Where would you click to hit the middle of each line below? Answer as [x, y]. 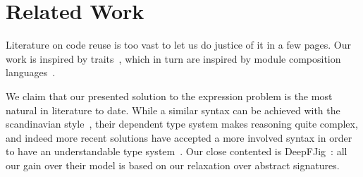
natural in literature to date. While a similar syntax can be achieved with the [173, 110]
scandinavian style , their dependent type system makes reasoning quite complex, [182, 124]
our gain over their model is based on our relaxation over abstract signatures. [173, 165]
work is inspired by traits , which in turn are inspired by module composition [173, 58]
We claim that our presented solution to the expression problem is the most [169, 96]
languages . [31, 72]
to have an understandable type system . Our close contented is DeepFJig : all [177, 151]
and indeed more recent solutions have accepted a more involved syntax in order [179, 137]
